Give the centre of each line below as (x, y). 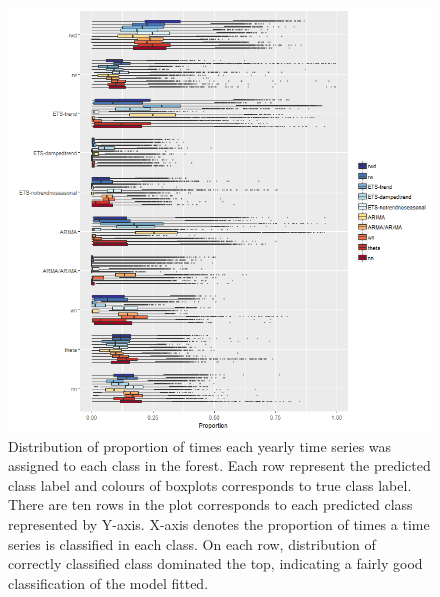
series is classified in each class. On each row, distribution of (192, 543)
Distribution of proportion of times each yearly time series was (200, 445)
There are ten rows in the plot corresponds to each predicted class (210, 504)
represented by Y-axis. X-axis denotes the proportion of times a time (219, 523)
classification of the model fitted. (108, 582)
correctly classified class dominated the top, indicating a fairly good (215, 563)
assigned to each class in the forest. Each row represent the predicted (219, 465)
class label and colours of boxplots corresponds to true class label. (210, 484)
